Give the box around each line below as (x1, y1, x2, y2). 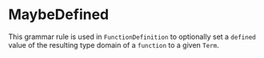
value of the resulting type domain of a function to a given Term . (8, 40, 219, 49)
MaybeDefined (8, 6, 110, 24)
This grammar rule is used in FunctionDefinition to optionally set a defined (8, 32, 256, 41)
